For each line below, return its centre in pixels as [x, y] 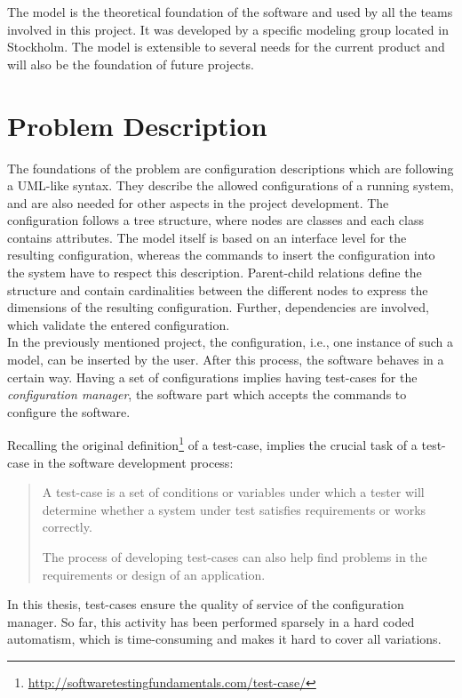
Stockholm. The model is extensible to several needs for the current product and [226, 47]
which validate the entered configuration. [119, 324]
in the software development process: [133, 462]
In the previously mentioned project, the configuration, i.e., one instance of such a [231, 342]
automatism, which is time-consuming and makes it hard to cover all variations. [224, 639]
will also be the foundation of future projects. [131, 64]
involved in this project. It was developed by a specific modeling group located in [228, 29]
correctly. [67, 527]
